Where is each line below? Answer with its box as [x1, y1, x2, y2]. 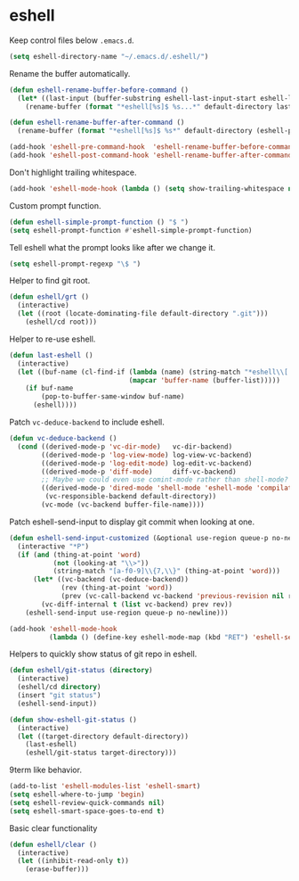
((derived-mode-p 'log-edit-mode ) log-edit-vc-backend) [41, 458, 253, 468]
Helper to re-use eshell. [9, 333, 96, 344]
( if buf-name [25, 384, 74, 393]
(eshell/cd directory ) [17, 683, 101, 692]
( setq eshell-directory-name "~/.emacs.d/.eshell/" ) [9, 52, 209, 61]
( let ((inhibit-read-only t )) [17, 857, 129, 866]
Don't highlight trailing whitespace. [9, 167, 137, 177]
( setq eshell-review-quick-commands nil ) [9, 798, 166, 807]
